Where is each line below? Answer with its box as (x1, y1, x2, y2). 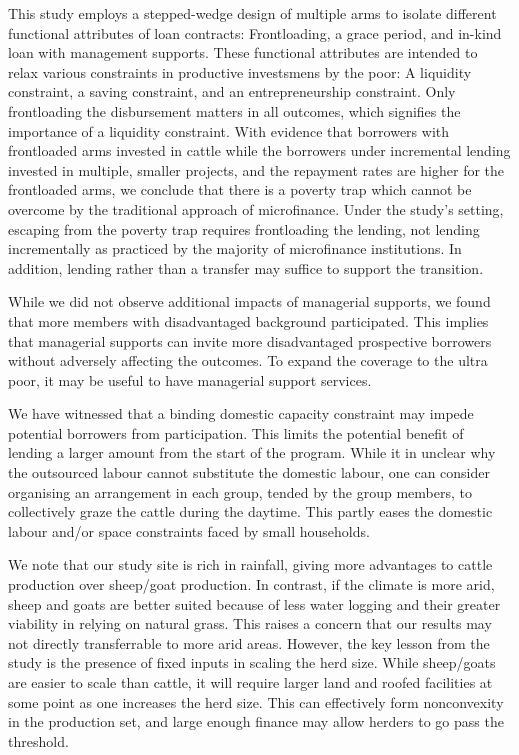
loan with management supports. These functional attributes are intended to (8, 42, 478, 63)
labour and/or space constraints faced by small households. (8, 520, 370, 541)
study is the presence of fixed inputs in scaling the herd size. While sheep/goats (8, 652, 496, 673)
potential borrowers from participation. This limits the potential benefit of (8, 422, 464, 443)
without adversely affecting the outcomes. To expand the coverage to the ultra (8, 350, 488, 371)
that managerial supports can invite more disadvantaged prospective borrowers (8, 330, 492, 351)
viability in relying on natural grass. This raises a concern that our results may (8, 613, 492, 634)
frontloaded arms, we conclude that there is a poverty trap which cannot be (8, 179, 472, 200)
